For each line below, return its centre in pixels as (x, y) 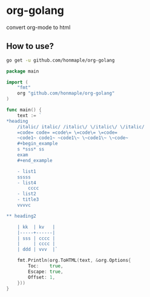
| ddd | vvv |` (38, 250)
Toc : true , (46, 266)
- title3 (28, 200)
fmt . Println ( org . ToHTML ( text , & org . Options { (74, 261)
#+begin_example (38, 144)
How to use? (30, 46)
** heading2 (21, 216)
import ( (17, 82)
